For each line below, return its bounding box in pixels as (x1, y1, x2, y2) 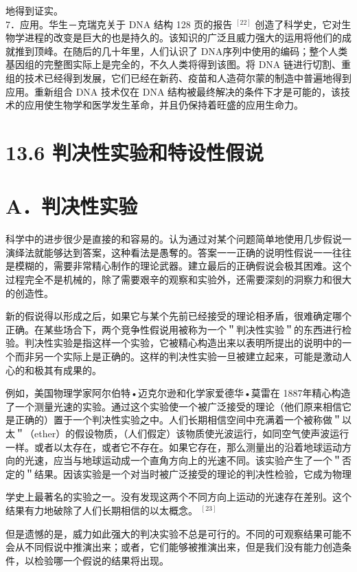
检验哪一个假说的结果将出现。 (34, 553, 169, 567)
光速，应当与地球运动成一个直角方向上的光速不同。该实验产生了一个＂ (24, 453, 342, 467)
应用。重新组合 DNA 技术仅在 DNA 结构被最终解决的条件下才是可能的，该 (5, 84, 341, 98)
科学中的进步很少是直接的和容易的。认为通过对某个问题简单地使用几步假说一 (5, 232, 352, 246)
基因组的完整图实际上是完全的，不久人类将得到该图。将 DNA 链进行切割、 (5, 57, 342, 71)
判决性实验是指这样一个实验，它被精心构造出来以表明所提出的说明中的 (24, 335, 342, 350)
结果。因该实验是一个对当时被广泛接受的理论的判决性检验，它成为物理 (34, 466, 352, 481)
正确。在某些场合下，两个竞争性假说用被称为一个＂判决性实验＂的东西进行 (5, 322, 342, 336)
